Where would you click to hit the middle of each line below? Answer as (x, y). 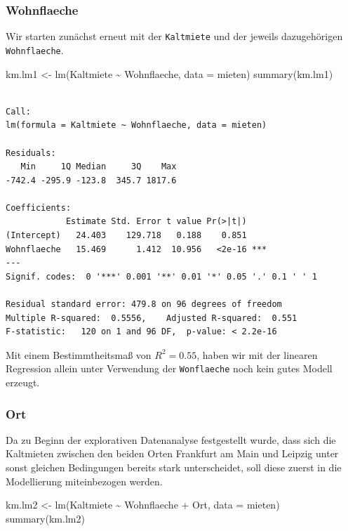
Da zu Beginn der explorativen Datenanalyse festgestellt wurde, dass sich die (171, 439)
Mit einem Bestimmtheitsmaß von (79, 354)
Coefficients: (39, 208)
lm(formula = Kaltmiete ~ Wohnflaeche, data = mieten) (136, 125)
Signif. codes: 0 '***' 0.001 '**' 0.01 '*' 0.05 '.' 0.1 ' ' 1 (161, 276)
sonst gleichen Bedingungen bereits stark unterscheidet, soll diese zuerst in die (174, 467)
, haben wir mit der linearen (257, 354)
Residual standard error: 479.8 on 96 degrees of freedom (144, 304)
